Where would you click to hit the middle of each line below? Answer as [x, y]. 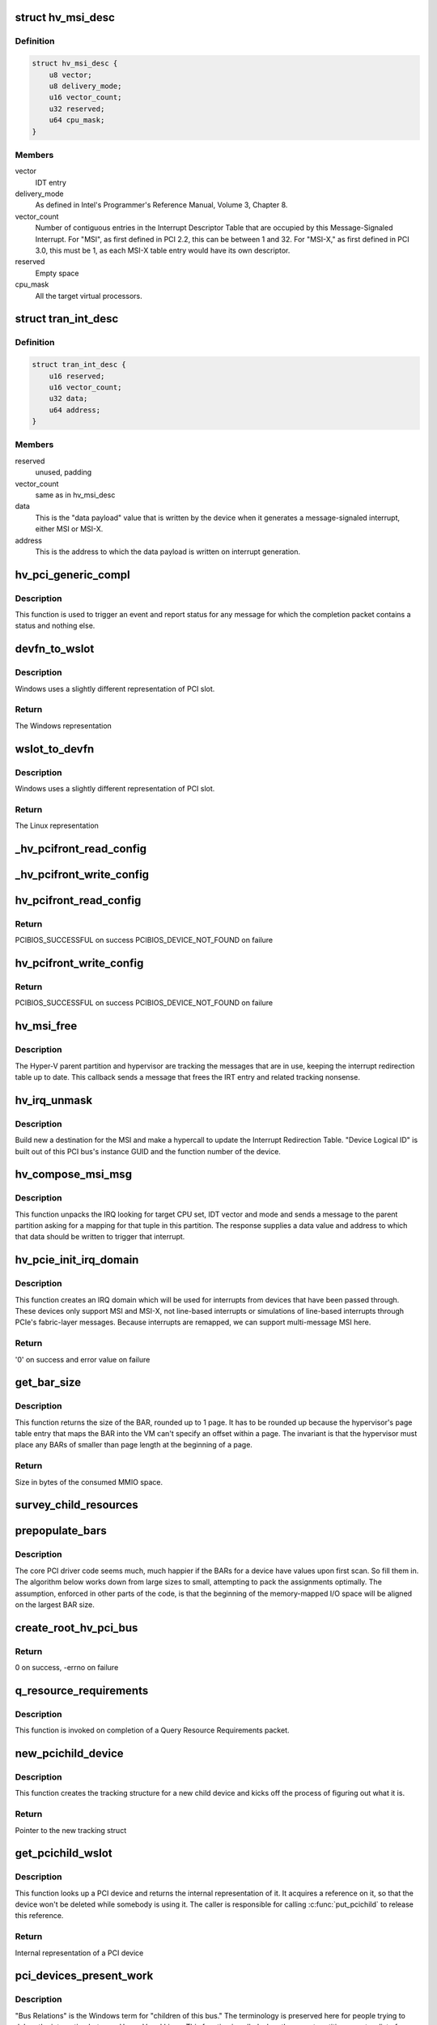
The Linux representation [57, 825]
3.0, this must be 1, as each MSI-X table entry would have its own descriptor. [163, 250]
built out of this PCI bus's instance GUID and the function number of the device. [148, 1151]
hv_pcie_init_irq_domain [77, 1260]
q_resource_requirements [82, 1690]
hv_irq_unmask [54, 1100]
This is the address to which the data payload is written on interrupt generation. [168, 552]
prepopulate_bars [61, 1531]
